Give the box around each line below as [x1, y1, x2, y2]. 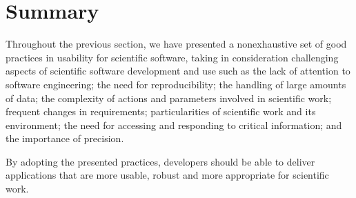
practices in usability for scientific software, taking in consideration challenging [6, 50, 339, 64]
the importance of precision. [6, 131, 124, 146]
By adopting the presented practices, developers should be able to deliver [6, 154, 315, 168]
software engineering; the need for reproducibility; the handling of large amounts [6, 77, 346, 91]
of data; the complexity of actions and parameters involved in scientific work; [6, 90, 332, 105]
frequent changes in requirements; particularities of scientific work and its [6, 104, 316, 119]
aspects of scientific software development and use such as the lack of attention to [6, 63, 350, 78]
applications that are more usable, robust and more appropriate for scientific [6, 168, 329, 182]
